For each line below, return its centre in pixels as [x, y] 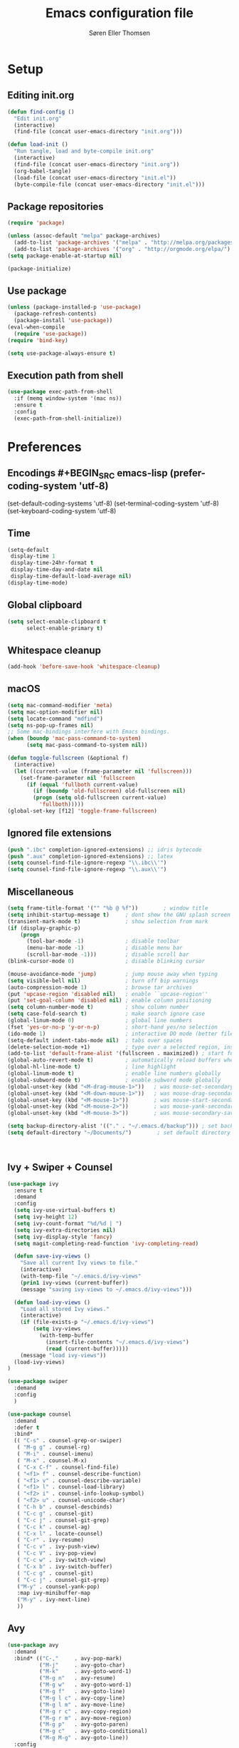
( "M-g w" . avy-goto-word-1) [85, 1685]
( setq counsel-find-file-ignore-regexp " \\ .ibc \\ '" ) [87, 863]
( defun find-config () [41, 112]
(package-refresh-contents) [55, 314]
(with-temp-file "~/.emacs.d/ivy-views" [81, 1276]
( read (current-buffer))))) [87, 1349]
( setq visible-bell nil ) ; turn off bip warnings [103, 981]
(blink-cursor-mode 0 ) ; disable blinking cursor [106, 961]
